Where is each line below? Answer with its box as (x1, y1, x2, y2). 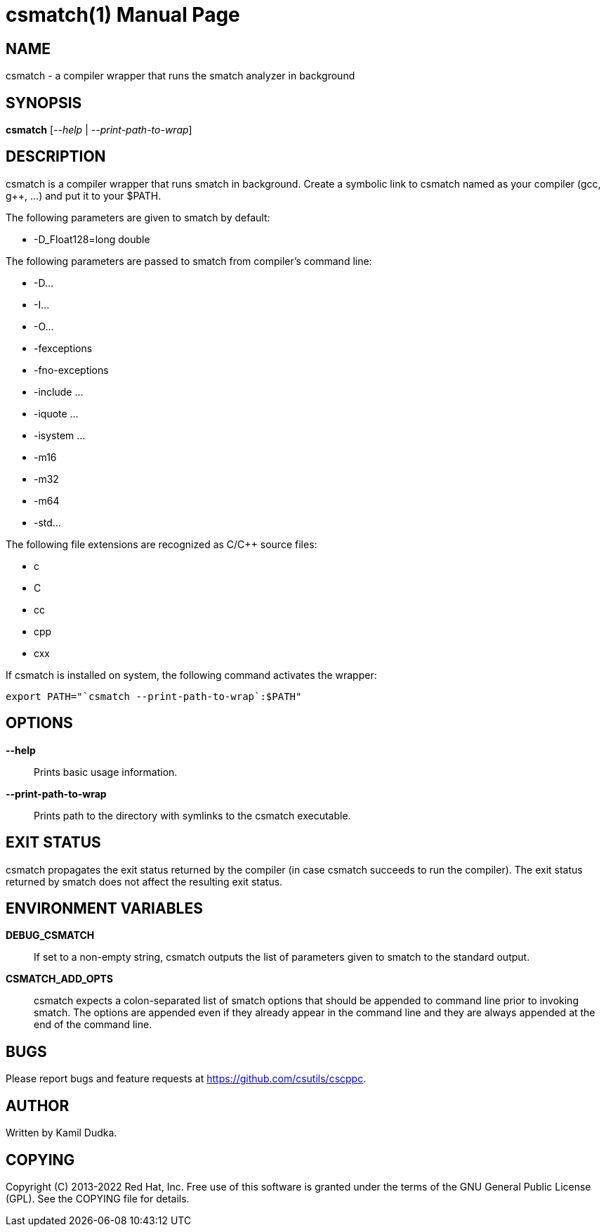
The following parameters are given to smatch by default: (6, 211, 270, 223)
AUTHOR (6, 1096, 70, 1115)
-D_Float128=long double (34, 233, 150, 245)
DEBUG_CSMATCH (6, 929, 95, 942)
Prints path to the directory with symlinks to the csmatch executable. (34, 809, 351, 822)
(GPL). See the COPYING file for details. (6, 1192, 190, 1205)
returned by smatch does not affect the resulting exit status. (6, 875, 283, 888)
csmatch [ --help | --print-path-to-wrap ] (6, 124, 192, 136)
